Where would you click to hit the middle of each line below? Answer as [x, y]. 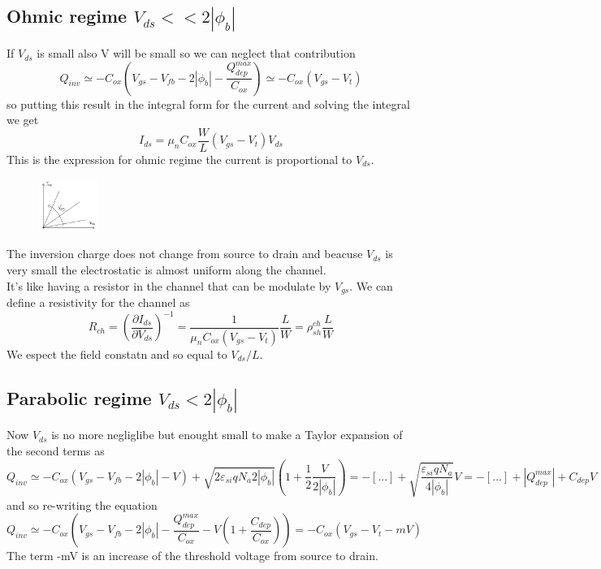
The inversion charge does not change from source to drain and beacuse [185, 254]
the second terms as [56, 450]
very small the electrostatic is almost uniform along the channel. [166, 270]
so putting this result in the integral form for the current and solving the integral [208, 103]
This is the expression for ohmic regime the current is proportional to [179, 159]
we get [23, 120]
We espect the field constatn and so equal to [117, 353]
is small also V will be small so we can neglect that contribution [196, 53]
